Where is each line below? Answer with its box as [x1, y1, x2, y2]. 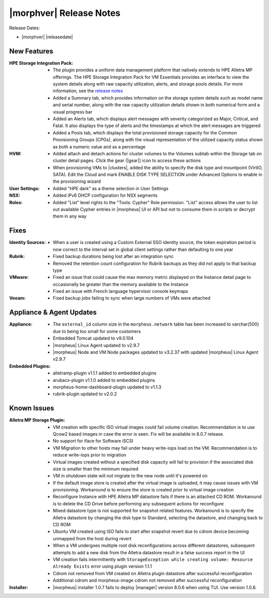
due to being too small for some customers [53, 328, 141, 334]
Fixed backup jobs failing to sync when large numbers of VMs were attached [53, 295, 211, 301]
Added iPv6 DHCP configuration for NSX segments [53, 192, 158, 199]
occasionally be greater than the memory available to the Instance [53, 281, 189, 287]
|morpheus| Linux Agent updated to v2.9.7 [53, 342, 140, 348]
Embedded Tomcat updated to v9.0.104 [53, 335, 134, 341]
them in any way [53, 213, 87, 219]
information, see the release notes [53, 88, 123, 94]
